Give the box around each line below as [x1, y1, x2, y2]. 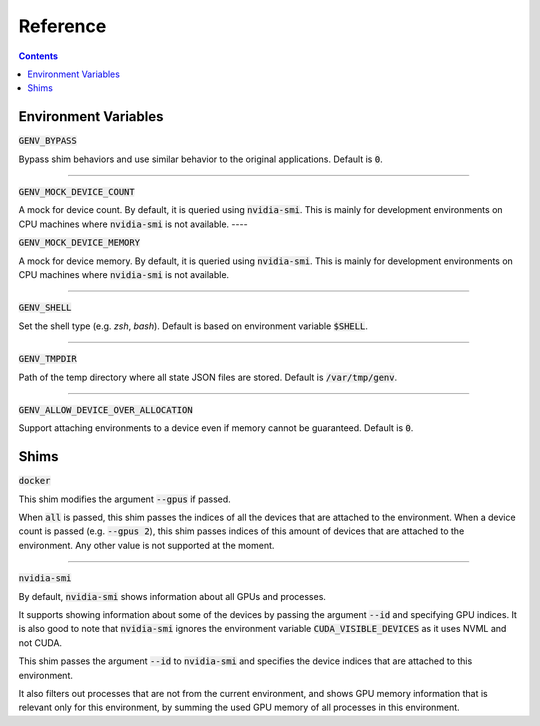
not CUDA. [18, 636, 63, 649]
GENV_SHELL [18, 302, 72, 314]
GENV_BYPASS [18, 135, 77, 147]
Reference [18, 15, 107, 37]
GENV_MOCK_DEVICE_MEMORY [18, 237, 140, 249]
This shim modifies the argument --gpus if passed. [18, 493, 232, 505]
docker [18, 475, 51, 487]
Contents [18, 50, 59, 62]
